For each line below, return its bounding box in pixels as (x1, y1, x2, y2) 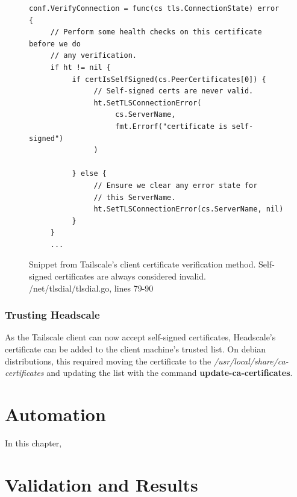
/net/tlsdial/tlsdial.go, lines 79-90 (29, 281, 154, 294)
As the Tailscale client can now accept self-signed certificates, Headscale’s (5, 331, 276, 343)
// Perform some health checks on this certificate (50, 28, 262, 37)
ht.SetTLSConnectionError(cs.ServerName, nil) (93, 205, 284, 214)
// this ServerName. (93, 193, 176, 202)
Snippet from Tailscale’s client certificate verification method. (29, 258, 256, 270)
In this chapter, (5, 436, 62, 449)
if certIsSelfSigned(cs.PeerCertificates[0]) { (72, 75, 266, 84)
